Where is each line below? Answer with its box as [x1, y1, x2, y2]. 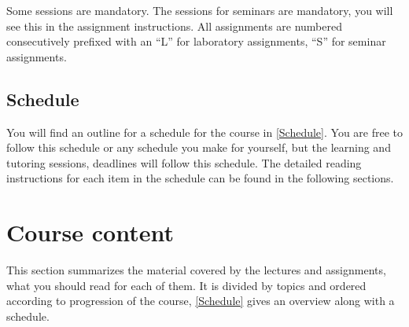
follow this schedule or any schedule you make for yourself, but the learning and [6, 139, 391, 156]
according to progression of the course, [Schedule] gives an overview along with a [6, 292, 395, 309]
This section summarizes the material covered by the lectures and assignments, [6, 262, 386, 278]
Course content [6, 216, 174, 248]
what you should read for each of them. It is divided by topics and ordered [6, 277, 367, 293]
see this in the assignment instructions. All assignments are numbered [6, 17, 342, 34]
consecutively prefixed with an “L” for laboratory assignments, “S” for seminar [6, 33, 386, 50]
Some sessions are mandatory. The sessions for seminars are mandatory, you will [6, 2, 393, 18]
